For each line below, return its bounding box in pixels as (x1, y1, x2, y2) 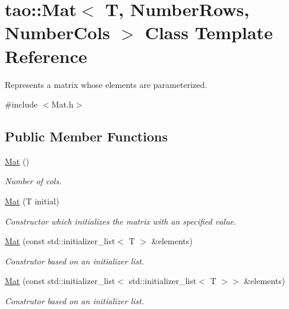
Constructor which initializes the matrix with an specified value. (5, 215, 237, 227)
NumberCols (5, 20, 110, 45)
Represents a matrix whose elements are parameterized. (5, 78, 208, 90)
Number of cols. (5, 175, 62, 187)
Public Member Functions (5, 127, 168, 146)
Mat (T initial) (5, 195, 59, 207)
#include (5, 98, 38, 111)
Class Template (144, 20, 273, 45)
